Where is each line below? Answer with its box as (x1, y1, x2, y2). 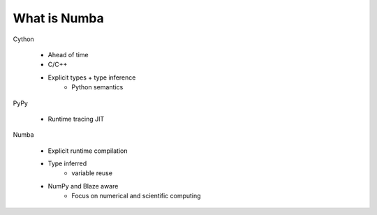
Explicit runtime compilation (47, 147, 128, 155)
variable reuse (71, 169, 113, 177)
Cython (13, 35, 34, 43)
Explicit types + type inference (47, 73, 136, 82)
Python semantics (71, 83, 124, 91)
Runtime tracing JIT (47, 114, 105, 123)
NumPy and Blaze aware (47, 181, 119, 190)
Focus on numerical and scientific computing (71, 192, 202, 200)
